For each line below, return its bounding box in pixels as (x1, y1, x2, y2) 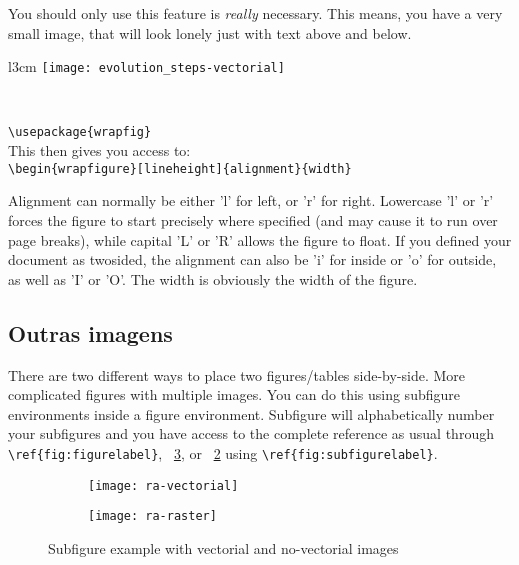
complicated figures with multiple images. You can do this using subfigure (8, 384, 460, 405)
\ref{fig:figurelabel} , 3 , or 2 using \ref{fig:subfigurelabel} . (8, 442, 438, 463)
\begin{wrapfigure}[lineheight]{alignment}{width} (8, 161, 352, 176)
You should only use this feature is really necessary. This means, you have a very (8, 3, 503, 23)
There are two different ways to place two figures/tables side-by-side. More (8, 364, 466, 385)
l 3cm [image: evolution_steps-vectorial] (8, 56, 285, 77)
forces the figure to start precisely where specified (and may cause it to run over (8, 209, 498, 230)
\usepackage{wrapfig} (8, 125, 152, 140)
